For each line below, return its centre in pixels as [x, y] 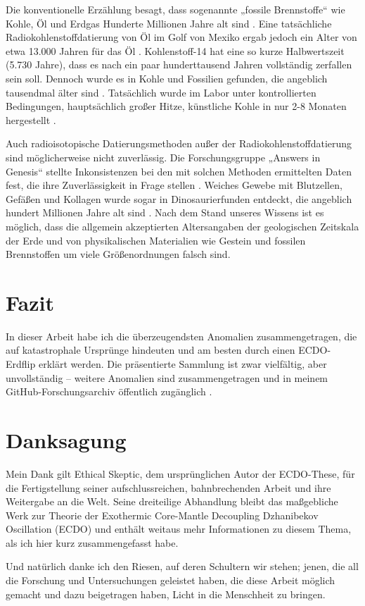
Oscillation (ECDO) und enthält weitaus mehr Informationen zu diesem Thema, [179, 529]
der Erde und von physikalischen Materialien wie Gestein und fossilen [156, 240]
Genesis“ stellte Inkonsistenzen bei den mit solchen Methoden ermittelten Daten [179, 171]
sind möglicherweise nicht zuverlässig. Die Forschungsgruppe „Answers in [163, 157]
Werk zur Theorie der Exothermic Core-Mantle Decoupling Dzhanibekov [162, 515]
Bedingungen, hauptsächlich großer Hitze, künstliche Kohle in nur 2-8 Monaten [176, 106]
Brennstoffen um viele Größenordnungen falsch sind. [118, 254]
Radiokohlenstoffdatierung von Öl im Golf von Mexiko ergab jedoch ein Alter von [181, 37]
